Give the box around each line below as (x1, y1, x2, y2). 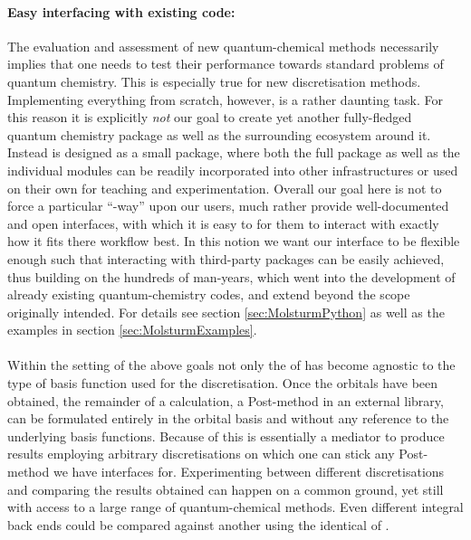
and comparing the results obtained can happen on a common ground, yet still (7, 479, 444, 498)
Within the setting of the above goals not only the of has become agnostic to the (7, 355, 456, 374)
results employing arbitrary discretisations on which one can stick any (7, 444, 395, 463)
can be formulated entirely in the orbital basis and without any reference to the (7, 409, 449, 428)
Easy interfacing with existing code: (7, 2, 235, 21)
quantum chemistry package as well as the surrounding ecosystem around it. (7, 125, 431, 144)
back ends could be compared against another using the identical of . (7, 515, 389, 534)
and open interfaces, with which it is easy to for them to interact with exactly (7, 213, 439, 232)
